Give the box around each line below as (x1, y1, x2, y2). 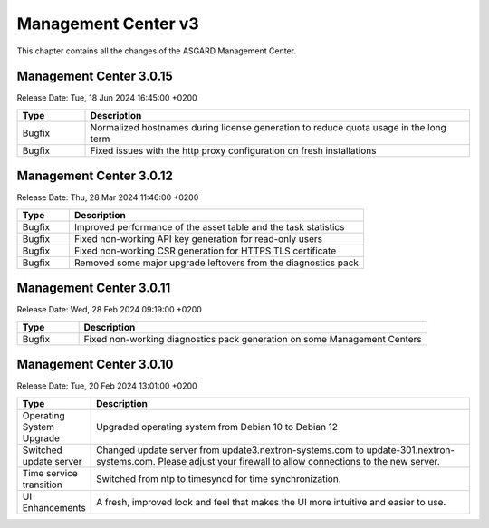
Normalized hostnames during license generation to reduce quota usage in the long (90, 120, 447, 133)
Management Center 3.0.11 (16, 281, 171, 296)
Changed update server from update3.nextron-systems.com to (95, 444, 365, 456)
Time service (22, 466, 79, 479)
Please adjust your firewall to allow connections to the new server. (158, 455, 440, 467)
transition (22, 478, 62, 491)
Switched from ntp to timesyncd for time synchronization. (95, 472, 341, 485)
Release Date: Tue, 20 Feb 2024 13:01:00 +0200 (16, 380, 198, 391)
